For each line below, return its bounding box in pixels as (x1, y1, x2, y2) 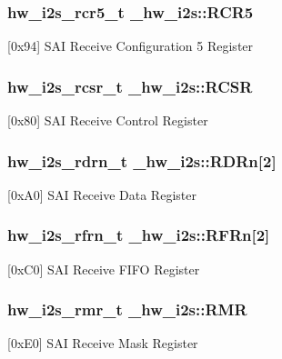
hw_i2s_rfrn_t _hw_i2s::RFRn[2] (7, 224, 270, 246)
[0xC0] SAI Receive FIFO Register (7, 259, 200, 278)
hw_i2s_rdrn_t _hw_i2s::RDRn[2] (7, 149, 277, 172)
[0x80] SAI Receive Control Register (7, 111, 208, 130)
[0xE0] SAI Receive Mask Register (7, 334, 198, 353)
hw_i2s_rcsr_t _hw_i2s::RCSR (7, 75, 253, 97)
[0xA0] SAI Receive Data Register (7, 184, 196, 204)
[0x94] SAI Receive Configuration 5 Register (7, 36, 254, 55)
